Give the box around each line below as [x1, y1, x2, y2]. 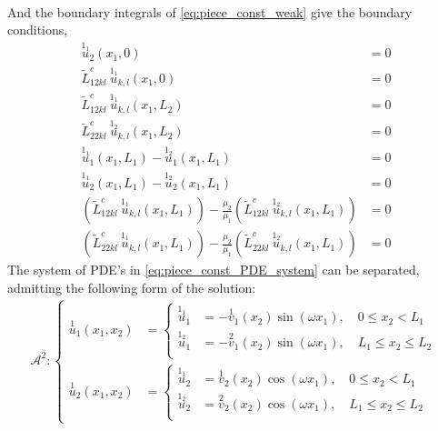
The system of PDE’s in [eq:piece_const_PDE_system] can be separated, [7, 260, 420, 279]
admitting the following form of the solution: [7, 277, 256, 296]
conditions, [7, 20, 68, 39]
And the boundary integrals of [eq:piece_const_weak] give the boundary [7, 2, 413, 21]
